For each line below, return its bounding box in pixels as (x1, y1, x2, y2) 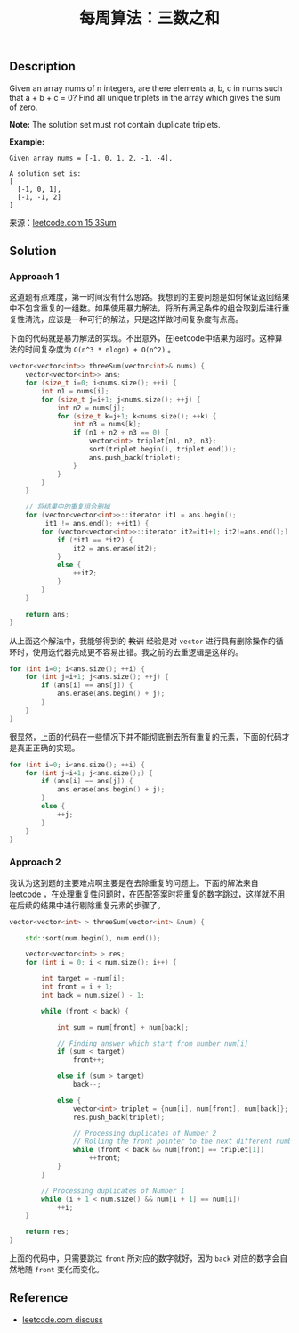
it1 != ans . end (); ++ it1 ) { (44, 519, 149, 528)
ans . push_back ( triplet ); (88, 452, 181, 462)
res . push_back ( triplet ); (72, 1113, 166, 1122)
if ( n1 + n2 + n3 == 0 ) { (72, 428, 169, 437)
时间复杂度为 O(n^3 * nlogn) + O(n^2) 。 (24, 344, 176, 355)
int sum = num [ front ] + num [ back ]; (56, 1023, 190, 1031)
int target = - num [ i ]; (41, 974, 125, 983)
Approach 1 (9, 269, 60, 282)
